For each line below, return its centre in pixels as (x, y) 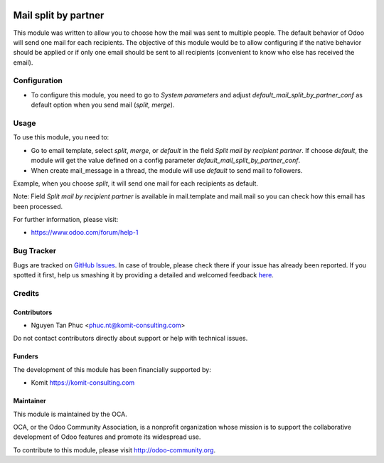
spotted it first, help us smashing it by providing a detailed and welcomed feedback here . (143, 275)
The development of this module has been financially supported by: (112, 369)
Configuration (38, 80)
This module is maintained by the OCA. (70, 414)
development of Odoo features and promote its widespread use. (107, 437)
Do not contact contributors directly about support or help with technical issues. (130, 339)
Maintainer (30, 401)
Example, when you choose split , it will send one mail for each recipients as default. (136, 183)
